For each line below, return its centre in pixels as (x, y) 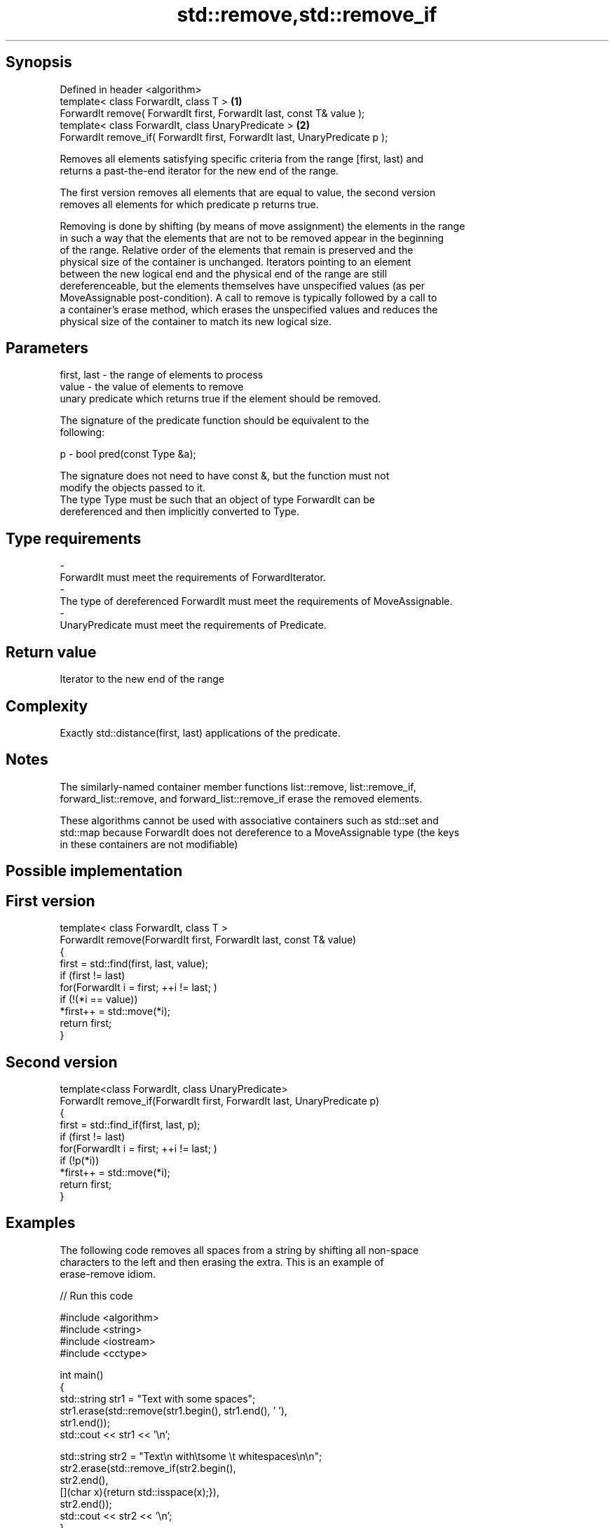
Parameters (47, 348)
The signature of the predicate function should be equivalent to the (214, 421)
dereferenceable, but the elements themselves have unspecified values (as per (242, 285)
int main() (82, 1374)
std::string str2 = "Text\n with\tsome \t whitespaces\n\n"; (191, 1456)
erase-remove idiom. (108, 1274)
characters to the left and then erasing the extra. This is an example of (222, 1262)
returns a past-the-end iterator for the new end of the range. (199, 170)
